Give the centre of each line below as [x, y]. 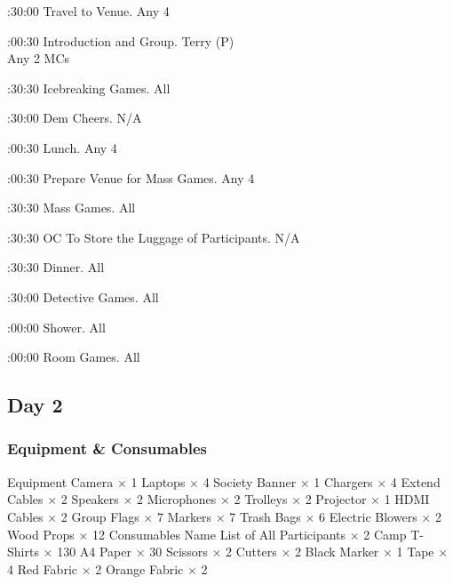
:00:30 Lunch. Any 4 [62, 147]
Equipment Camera [60, 481]
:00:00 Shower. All [56, 327]
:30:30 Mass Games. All [72, 208]
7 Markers [184, 516]
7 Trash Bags [265, 516]
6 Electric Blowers [368, 516]
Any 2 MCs [39, 58]
